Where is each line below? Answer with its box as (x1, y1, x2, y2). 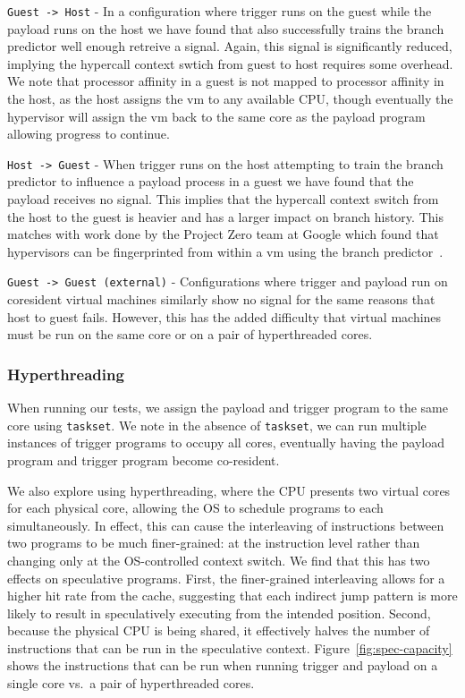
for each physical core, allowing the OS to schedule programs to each (7, 498, 384, 517)
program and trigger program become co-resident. (7, 450, 280, 469)
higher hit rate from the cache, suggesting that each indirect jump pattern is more (7, 586, 458, 605)
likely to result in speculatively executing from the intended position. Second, (7, 603, 431, 622)
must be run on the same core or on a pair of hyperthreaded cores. (7, 325, 373, 344)
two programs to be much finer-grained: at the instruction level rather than (7, 533, 420, 552)
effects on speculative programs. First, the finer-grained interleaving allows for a (7, 568, 445, 587)
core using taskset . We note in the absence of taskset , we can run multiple (7, 415, 427, 434)
